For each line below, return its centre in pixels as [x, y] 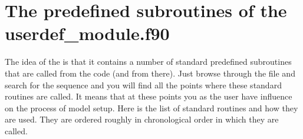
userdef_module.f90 [87, 33]
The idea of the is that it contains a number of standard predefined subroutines [148, 62]
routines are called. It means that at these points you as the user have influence [149, 96]
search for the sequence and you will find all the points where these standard [143, 85]
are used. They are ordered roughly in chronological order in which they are [142, 119]
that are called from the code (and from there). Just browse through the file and [150, 73]
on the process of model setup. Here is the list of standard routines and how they [151, 107]
